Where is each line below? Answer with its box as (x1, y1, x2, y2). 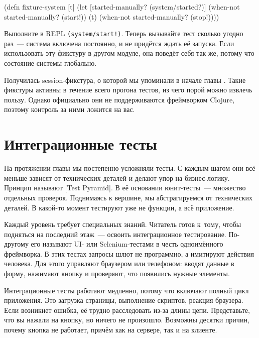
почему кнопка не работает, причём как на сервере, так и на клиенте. (4, 324, 217, 335)
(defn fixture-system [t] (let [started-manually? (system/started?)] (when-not (4, 2, 240, 12)
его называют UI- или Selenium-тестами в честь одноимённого (31, 239, 223, 249)
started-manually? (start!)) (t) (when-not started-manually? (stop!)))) (4, 11, 219, 22)
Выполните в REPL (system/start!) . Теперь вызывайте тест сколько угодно (4, 28, 243, 39)
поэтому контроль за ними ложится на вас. (4, 104, 135, 115)
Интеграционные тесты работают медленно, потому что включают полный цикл (4, 285, 249, 295)
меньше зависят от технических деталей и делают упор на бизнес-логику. (4, 172, 230, 183)
